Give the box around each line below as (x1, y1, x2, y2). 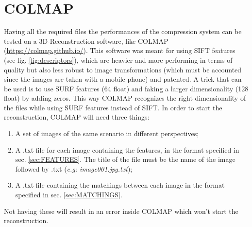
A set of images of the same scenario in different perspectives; (15, 128, 199, 139)
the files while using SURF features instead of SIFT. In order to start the (4, 102, 222, 112)
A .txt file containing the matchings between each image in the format (15, 180, 225, 190)
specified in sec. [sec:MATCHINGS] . (15, 190, 122, 200)
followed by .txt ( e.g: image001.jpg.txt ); (15, 163, 133, 174)
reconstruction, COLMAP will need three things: (4, 112, 150, 122)
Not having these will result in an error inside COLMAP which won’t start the (4, 206, 238, 216)
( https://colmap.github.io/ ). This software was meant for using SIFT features (4, 45, 235, 55)
